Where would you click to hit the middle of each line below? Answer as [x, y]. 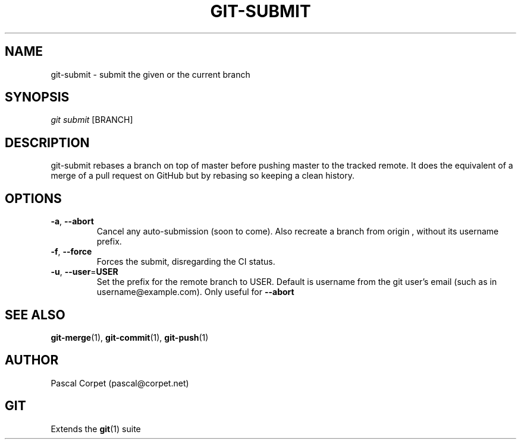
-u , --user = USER [84, 272]
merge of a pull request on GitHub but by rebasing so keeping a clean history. [203, 176]
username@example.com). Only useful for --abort [195, 292]
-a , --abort [72, 221]
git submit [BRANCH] [92, 120]
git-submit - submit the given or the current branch [150, 74]
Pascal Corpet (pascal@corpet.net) [120, 383]
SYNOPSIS [37, 97]
